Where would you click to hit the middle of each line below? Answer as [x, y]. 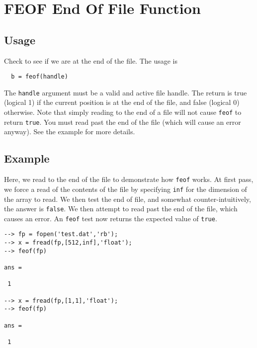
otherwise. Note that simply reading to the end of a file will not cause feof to [123, 112]
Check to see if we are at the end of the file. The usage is [91, 60]
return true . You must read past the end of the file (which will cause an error [123, 122]
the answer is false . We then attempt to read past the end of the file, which [121, 209]
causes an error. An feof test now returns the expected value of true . [111, 218]
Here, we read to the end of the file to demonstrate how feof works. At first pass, [129, 179]
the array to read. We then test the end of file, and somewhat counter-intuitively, [128, 199]
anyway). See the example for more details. [70, 131]
